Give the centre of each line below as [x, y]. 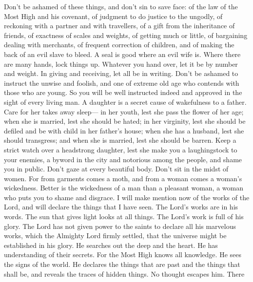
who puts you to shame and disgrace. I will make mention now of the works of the [127, 197]
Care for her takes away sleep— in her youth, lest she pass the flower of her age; [124, 111]
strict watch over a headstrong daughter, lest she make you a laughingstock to [121, 149]
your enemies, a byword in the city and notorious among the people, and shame [123, 159]
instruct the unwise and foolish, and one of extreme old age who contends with [122, 83]
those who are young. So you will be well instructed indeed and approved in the [123, 92]
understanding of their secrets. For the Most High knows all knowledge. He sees [123, 254]
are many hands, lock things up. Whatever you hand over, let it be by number [121, 64]
